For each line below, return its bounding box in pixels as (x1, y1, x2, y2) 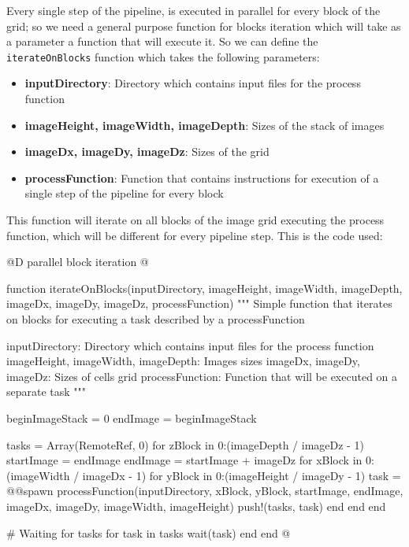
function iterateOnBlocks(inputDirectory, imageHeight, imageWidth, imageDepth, (6, 279, 403, 296)
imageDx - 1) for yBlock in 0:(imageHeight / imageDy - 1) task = (82, 467, 401, 483)
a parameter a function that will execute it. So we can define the (6, 33, 318, 50)
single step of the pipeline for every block (24, 185, 224, 201)
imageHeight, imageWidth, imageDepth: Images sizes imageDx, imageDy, (6, 353, 360, 369)
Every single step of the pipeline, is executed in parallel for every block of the (6, 2, 381, 18)
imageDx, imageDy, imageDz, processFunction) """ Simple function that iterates (6, 295, 392, 312)
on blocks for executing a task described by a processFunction (6, 310, 305, 327)
